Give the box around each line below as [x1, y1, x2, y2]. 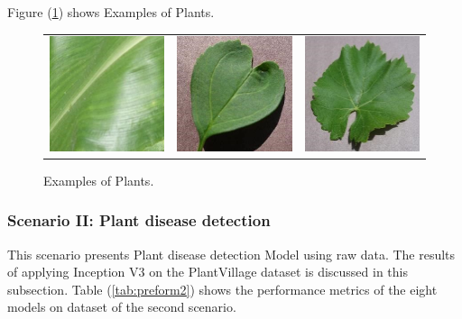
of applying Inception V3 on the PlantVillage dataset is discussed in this [7, 262, 409, 281]
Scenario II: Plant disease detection [7, 209, 271, 232]
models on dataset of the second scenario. [7, 297, 236, 316]
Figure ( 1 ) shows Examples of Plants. [7, 3, 215, 21]
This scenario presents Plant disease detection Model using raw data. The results [7, 244, 456, 263]
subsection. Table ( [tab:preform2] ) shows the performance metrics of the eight [7, 279, 438, 298]
